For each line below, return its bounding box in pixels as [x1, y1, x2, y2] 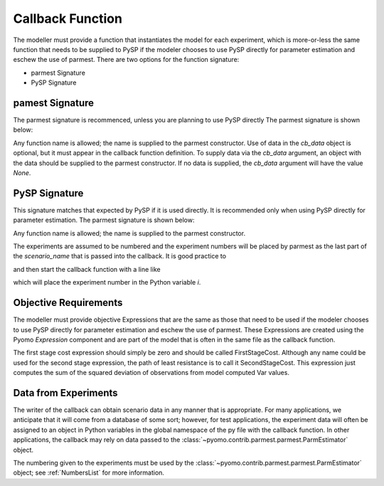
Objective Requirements [13, 297, 123, 309]
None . [13, 168, 31, 177]
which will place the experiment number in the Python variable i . [13, 278, 201, 287]
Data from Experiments [13, 386, 118, 398]
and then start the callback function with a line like [13, 265, 161, 273]
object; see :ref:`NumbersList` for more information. [13, 468, 165, 477]
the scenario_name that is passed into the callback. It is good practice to [13, 252, 227, 260]
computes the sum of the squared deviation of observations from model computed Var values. [13, 369, 289, 377]
